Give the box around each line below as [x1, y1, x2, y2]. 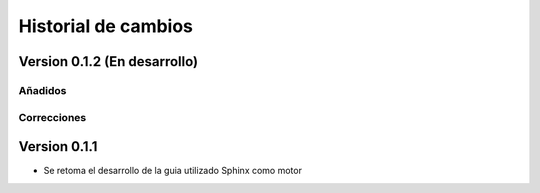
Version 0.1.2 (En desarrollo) [18, 53, 199, 70]
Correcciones [18, 110, 87, 124]
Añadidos [18, 83, 67, 97]
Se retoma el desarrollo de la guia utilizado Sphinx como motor [43, 165, 302, 177]
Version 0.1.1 [18, 138, 98, 155]
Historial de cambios [18, 15, 194, 37]
